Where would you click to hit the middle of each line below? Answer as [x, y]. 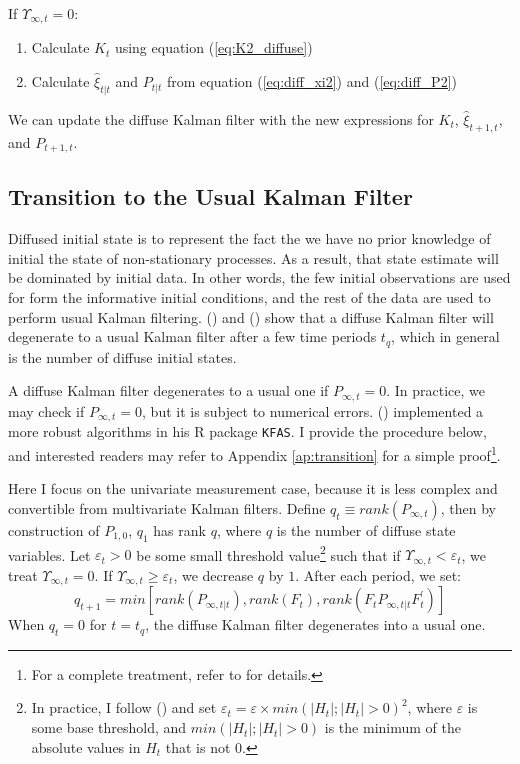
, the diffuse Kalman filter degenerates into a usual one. [315, 624]
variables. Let [49, 554]
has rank [179, 529]
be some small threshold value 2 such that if [268, 553]
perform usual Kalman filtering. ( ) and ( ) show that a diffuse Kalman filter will [251, 316]
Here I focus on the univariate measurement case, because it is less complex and [253, 488]
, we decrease [213, 574]
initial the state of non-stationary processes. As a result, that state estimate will [253, 257]
